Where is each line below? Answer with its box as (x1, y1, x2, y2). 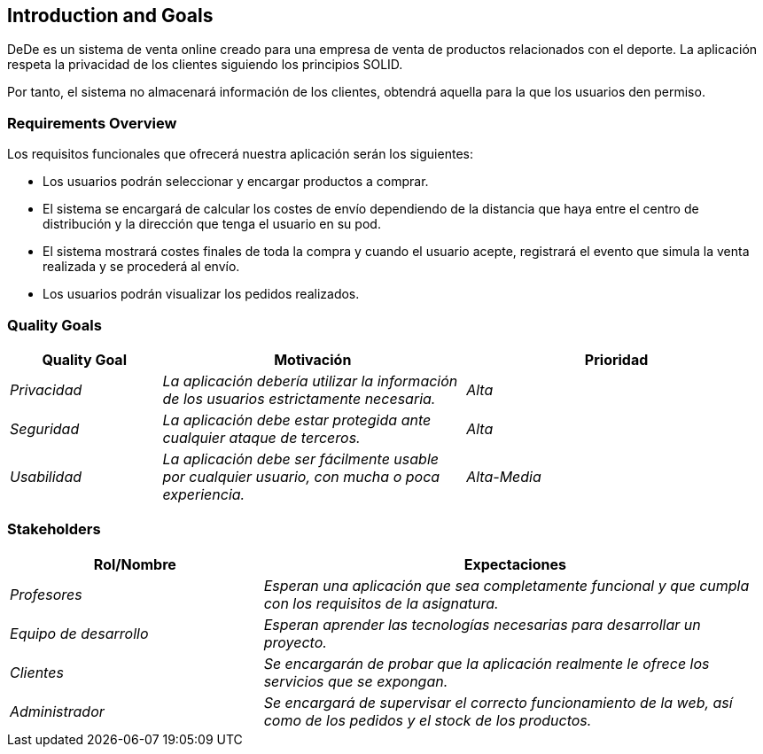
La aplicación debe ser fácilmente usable (162, 449, 439, 468)
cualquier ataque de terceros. (162, 428, 361, 447)
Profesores (10, 585, 82, 603)
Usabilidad (10, 467, 82, 486)
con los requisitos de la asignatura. (263, 594, 499, 612)
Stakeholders (7, 520, 101, 539)
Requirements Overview (7, 113, 177, 132)
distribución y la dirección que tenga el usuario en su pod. (43, 216, 381, 232)
